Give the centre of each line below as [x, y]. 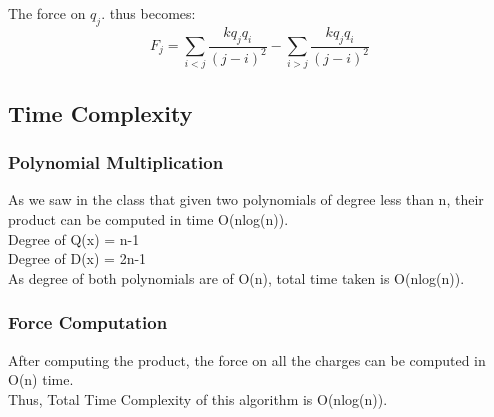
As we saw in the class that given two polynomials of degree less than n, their [246, 199]
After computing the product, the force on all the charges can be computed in [247, 359]
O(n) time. [41, 379]
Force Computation [88, 322]
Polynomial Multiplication [116, 162]
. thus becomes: [148, 13]
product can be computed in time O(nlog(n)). [148, 218]
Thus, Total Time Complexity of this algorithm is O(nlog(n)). [198, 398]
